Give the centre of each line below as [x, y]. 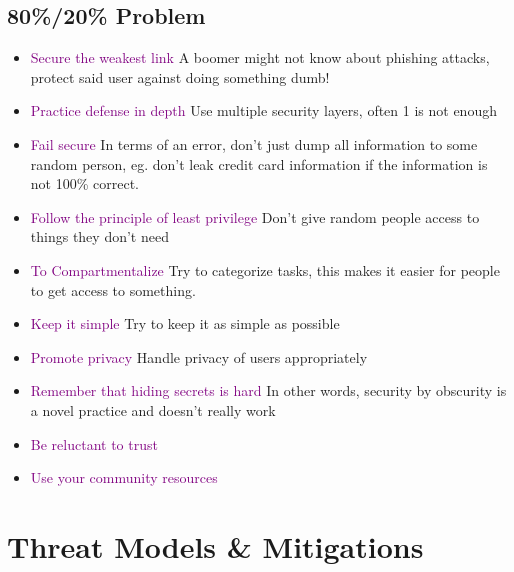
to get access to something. [113, 289]
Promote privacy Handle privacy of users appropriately [199, 356]
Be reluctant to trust [94, 443]
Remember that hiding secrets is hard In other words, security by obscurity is [268, 390]
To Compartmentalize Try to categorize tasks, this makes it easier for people [265, 269]
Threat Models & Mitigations [215, 545]
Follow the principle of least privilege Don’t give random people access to [255, 216]
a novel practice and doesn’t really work [153, 409]
